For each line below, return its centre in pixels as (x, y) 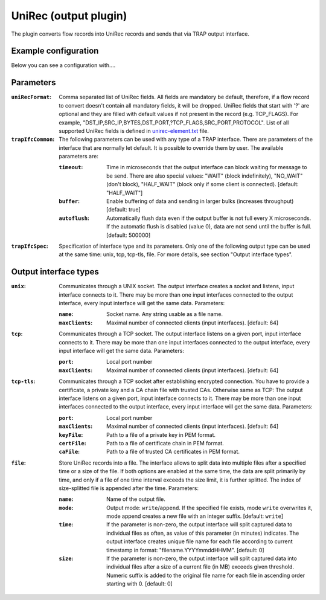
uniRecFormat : (31, 97)
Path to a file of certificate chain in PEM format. (165, 443)
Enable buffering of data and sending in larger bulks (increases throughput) (200, 201)
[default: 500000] (129, 235)
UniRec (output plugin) (69, 16)
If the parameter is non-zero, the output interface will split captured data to (200, 524)
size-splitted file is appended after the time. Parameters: (129, 488)
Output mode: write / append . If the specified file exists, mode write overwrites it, (209, 508)
